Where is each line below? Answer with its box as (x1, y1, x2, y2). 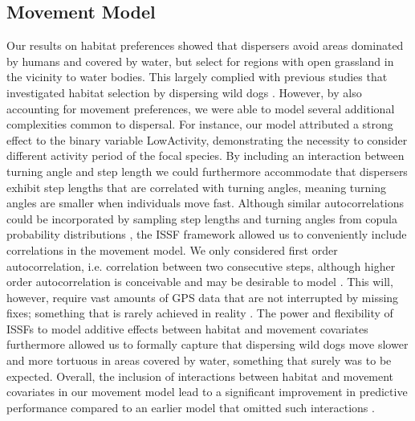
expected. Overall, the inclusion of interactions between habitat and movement (6, 367, 394, 384)
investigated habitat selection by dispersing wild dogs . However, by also (6, 84, 362, 100)
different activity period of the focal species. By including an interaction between (6, 147, 405, 164)
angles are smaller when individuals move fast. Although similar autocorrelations (6, 194, 404, 211)
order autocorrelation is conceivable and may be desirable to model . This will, (6, 273, 393, 290)
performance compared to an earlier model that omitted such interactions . (6, 399, 375, 415)
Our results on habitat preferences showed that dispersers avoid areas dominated (6, 37, 404, 54)
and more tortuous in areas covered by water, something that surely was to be (6, 352, 392, 369)
